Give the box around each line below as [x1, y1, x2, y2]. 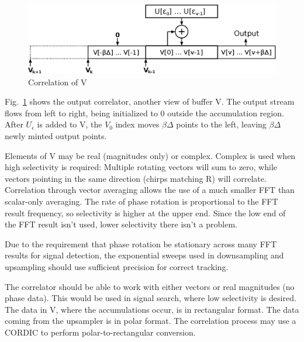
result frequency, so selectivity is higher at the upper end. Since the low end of [5, 206, 286, 219]
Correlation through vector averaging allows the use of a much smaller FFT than [5, 184, 295, 196]
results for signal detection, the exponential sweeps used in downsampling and [5, 249, 284, 261]
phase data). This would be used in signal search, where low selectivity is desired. [5, 292, 296, 304]
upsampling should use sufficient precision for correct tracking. [5, 260, 229, 272]
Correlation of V [28, 75, 87, 88]
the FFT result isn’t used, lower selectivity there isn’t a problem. [5, 218, 237, 230]
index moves [115, 118, 160, 130]
